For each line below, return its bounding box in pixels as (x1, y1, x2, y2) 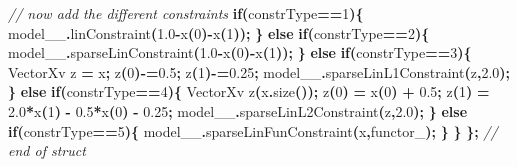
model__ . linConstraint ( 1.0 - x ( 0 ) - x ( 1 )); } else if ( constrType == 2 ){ (8, 22, 430, 43)
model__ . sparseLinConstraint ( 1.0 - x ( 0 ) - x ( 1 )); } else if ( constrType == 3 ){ (8, 42, 472, 63)
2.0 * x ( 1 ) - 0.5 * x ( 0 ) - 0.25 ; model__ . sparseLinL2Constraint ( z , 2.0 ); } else (8, 100, 468, 121)
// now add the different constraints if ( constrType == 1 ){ (8, 3, 364, 23)
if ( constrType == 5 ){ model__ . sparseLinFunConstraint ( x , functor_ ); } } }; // (8, 120, 498, 141)
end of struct (8, 140, 86, 161)
